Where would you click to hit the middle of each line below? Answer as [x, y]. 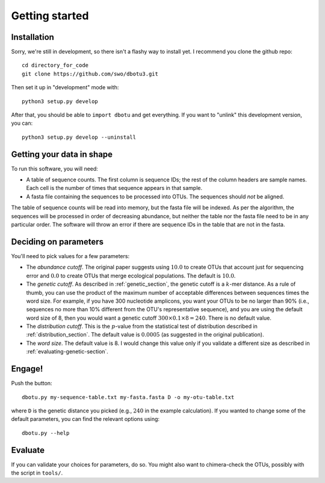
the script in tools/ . [37, 473]
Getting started [50, 16]
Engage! [27, 369]
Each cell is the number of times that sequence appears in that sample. [114, 188]
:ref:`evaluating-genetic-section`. [67, 352]
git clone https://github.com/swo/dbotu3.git [90, 74]
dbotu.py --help [46, 433]
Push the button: [32, 384]
